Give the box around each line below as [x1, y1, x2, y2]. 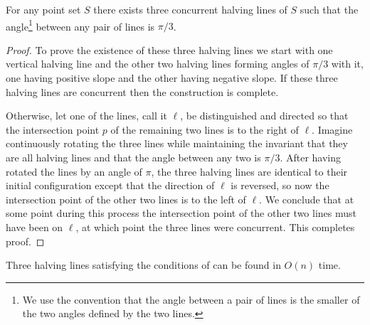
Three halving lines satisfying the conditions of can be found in [6, 257, 281, 272]
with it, [331, 56, 364, 71]
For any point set [6, 2, 81, 16]
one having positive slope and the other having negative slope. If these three [6, 70, 338, 85]
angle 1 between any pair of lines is [6, 16, 155, 33]
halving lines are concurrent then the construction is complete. [6, 84, 279, 99]
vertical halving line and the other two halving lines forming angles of [6, 56, 310, 71]
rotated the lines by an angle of [6, 164, 142, 179]
